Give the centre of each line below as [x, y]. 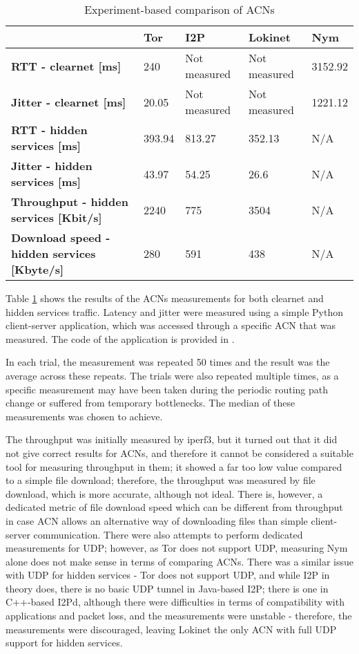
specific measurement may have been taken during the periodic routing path [167, 389]
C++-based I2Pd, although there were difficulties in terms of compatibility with [175, 602]
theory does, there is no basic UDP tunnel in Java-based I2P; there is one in [167, 588]
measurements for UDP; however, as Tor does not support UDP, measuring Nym [177, 548]
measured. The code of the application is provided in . [120, 338]
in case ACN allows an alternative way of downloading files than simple [157, 520]
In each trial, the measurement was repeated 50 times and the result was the [168, 362]
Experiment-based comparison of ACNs [179, 9]
